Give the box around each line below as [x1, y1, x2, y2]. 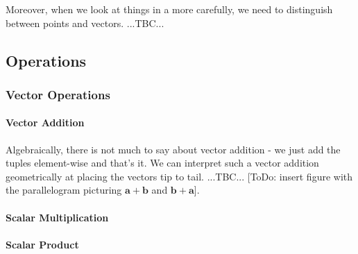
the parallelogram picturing [6, 183, 122, 197]
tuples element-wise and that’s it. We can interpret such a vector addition [6, 155, 319, 170]
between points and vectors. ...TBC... [6, 15, 164, 30]
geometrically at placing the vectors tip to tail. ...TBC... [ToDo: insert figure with [6, 169, 353, 183]
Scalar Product [6, 237, 79, 251]
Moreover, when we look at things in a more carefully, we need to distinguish [6, 2, 333, 16]
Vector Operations [6, 85, 110, 103]
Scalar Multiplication [6, 210, 109, 224]
